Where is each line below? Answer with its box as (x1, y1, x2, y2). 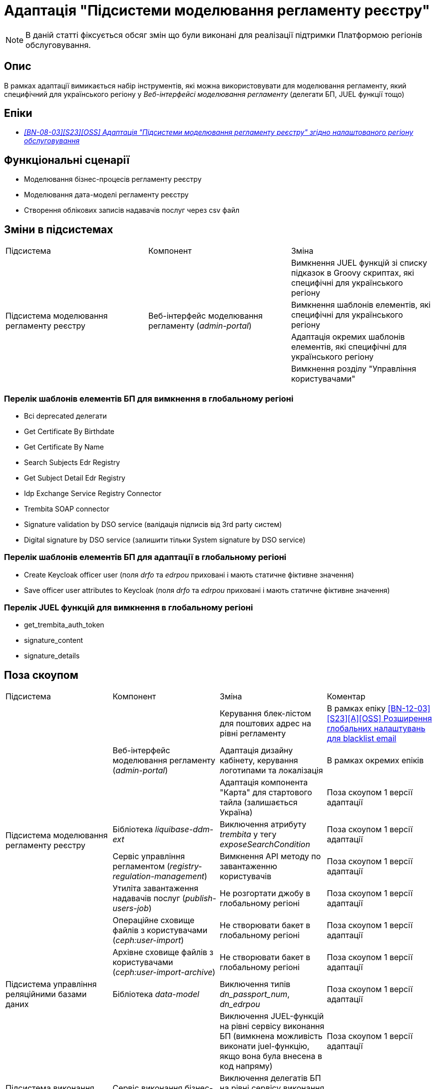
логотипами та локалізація (220, 765, 323, 776)
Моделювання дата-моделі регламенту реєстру (24, 190, 189, 199)
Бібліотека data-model (112, 989, 199, 1000)
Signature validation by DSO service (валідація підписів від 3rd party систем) (24, 520, 282, 529)
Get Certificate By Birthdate (24, 427, 114, 436)
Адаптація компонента (220, 777, 308, 788)
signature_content (24, 636, 83, 645)
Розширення (383, 713, 432, 724)
